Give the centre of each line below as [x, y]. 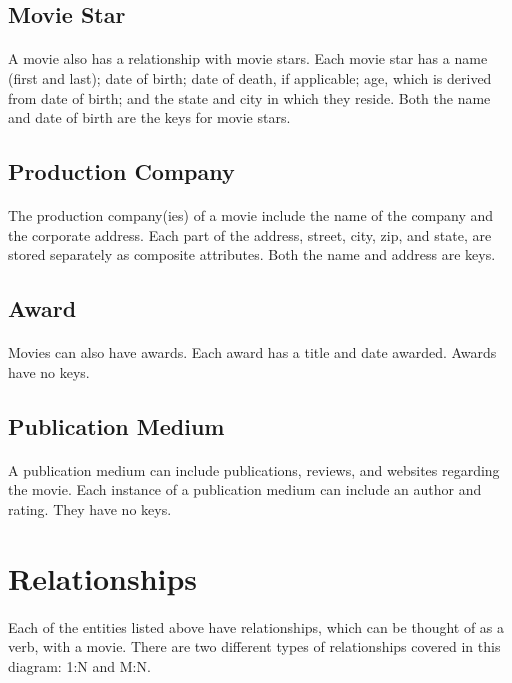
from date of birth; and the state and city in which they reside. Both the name [249, 97]
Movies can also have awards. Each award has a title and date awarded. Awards [252, 352]
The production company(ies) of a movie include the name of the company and [251, 215]
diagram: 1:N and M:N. [79, 665]
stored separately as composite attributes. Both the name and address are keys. [252, 254]
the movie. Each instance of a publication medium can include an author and [245, 489]
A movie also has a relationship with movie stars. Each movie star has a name [248, 58]
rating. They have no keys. [90, 509]
